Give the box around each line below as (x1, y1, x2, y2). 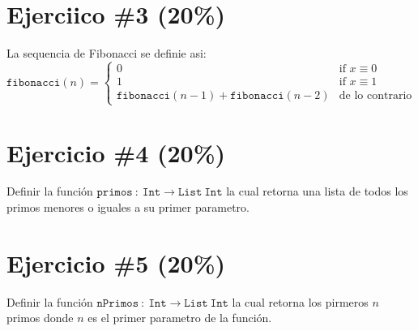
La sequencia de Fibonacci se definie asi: (6, 45, 207, 62)
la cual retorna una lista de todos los (226, 183, 408, 200)
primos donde (6, 309, 74, 326)
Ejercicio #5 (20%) (6, 246, 226, 279)
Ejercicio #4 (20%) (6, 135, 226, 169)
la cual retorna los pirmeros (232, 293, 369, 310)
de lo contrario (339, 90, 412, 102)
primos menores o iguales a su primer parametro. (6, 199, 250, 216)
